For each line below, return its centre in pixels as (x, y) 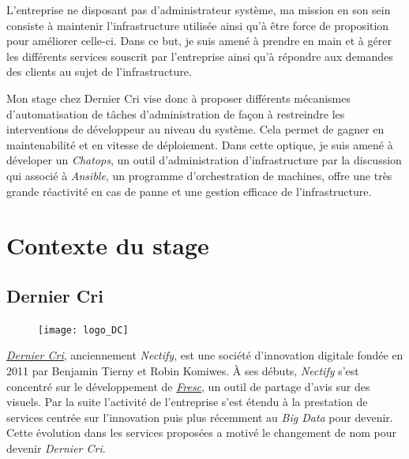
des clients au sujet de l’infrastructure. (99, 71)
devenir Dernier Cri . (56, 448)
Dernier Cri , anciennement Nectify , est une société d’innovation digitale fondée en (205, 355)
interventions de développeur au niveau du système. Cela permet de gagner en (195, 129)
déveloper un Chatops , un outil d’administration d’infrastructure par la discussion (204, 160)
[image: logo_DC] (83, 330)
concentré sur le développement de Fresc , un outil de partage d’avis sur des (188, 386)
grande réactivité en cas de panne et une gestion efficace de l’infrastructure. (189, 191)
